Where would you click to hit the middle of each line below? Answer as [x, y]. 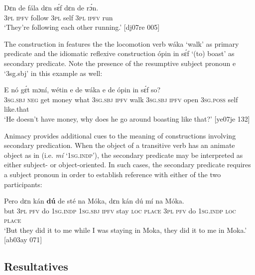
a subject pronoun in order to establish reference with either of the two [113, 174]
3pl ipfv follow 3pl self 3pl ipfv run [59, 17]
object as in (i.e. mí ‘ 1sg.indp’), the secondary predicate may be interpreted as [124, 155]
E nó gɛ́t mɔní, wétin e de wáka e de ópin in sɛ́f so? [82, 90]
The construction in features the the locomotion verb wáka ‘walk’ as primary [122, 43]
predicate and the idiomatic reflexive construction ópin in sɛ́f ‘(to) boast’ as [119, 53]
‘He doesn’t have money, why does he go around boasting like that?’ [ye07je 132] [127, 118]
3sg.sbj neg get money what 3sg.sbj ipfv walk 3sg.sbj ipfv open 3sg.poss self [121, 99]
